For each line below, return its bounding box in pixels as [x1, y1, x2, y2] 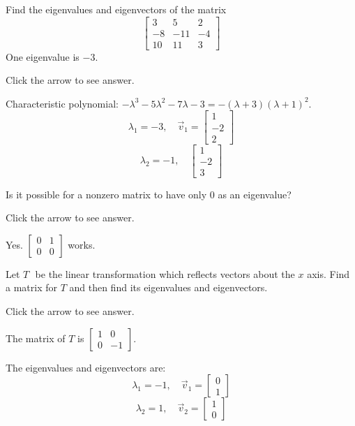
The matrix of [6, 330, 66, 345]
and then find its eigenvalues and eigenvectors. [69, 280, 268, 295]
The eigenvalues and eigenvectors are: [6, 360, 166, 374]
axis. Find [307, 266, 350, 281]
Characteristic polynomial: [6, 96, 119, 110]
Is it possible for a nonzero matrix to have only [6, 186, 207, 201]
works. [68, 237, 96, 251]
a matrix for [6, 280, 57, 295]
